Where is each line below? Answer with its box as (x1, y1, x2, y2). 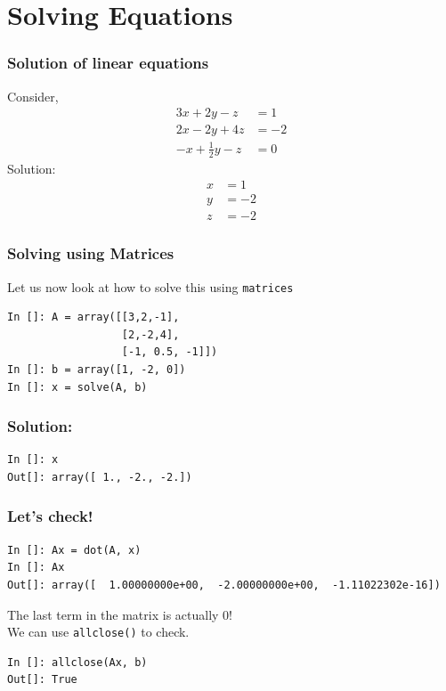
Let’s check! (7, 505, 93, 527)
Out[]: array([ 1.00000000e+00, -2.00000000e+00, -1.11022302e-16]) (7, 578, 441, 591)
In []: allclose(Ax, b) (7, 655, 148, 669)
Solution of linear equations (7, 52, 209, 74)
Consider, (7, 86, 59, 105)
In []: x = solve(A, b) (7, 380, 148, 394)
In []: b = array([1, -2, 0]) (7, 362, 186, 376)
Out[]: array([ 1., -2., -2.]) (7, 470, 192, 484)
